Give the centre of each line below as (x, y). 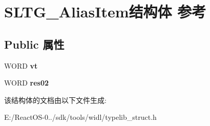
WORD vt (21, 65)
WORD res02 (27, 83)
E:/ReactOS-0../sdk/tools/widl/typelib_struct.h (80, 117)
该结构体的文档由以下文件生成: (55, 100)
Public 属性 (34, 44)
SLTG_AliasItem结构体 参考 (105, 12)
